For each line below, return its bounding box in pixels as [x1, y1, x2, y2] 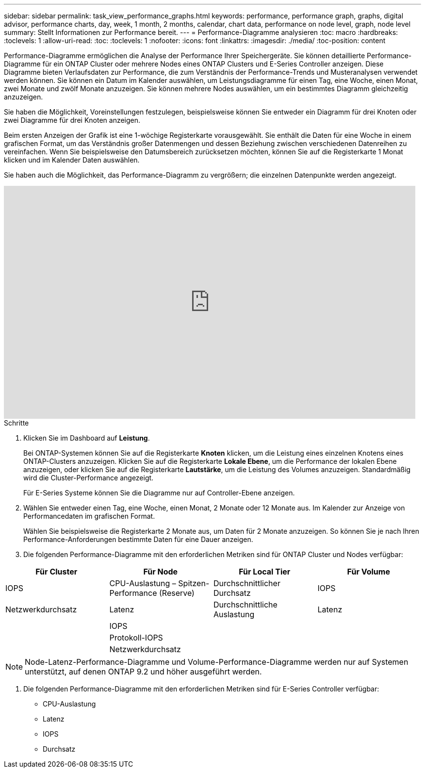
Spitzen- [178, 578, 210, 588]
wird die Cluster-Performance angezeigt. [23, 474, 154, 482]
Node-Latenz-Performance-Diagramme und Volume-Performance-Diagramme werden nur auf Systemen [25, 657, 409, 667]
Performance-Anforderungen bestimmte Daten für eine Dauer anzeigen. [23, 535, 253, 543]
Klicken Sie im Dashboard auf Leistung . [23, 434, 150, 442]
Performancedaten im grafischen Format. [23, 512, 155, 520]
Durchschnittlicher [213, 578, 280, 588]
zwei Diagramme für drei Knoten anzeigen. [4, 116, 141, 124]
